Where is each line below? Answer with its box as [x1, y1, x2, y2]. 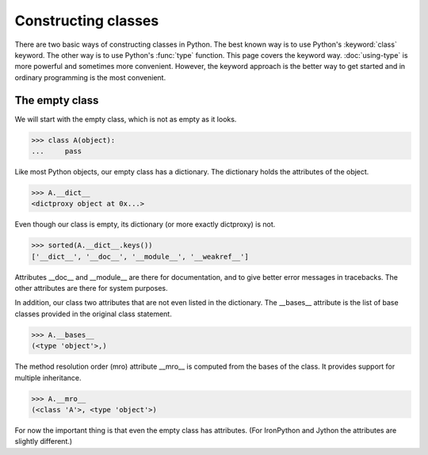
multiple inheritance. [14, 373, 82, 382]
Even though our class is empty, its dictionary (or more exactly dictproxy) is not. [14, 220, 276, 229]
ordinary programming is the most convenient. [14, 72, 166, 82]
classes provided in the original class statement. [14, 309, 172, 319]
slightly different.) [14, 437, 73, 446]
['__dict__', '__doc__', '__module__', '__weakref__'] [31, 252, 249, 261]
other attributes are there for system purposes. [14, 284, 168, 293]
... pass [31, 147, 82, 155]
